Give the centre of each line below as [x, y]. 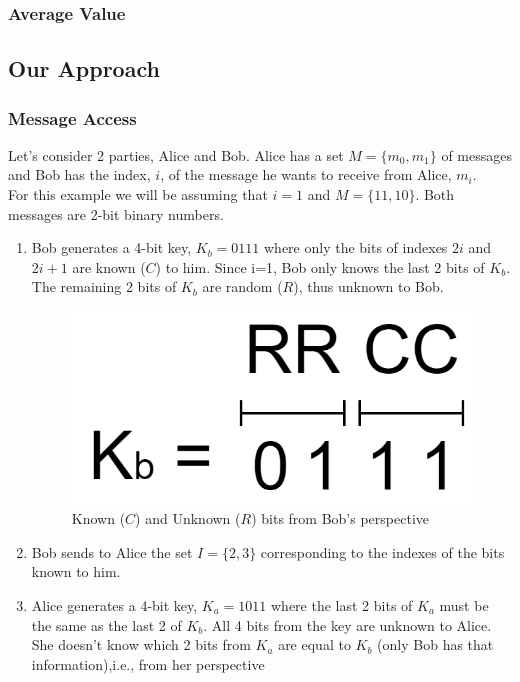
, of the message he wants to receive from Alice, [306, 174]
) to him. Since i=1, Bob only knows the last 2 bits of [320, 266]
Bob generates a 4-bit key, [111, 247]
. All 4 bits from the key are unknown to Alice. [347, 624]
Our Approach [84, 68]
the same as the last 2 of [106, 624]
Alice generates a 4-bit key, [114, 605]
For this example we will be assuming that [138, 194]
